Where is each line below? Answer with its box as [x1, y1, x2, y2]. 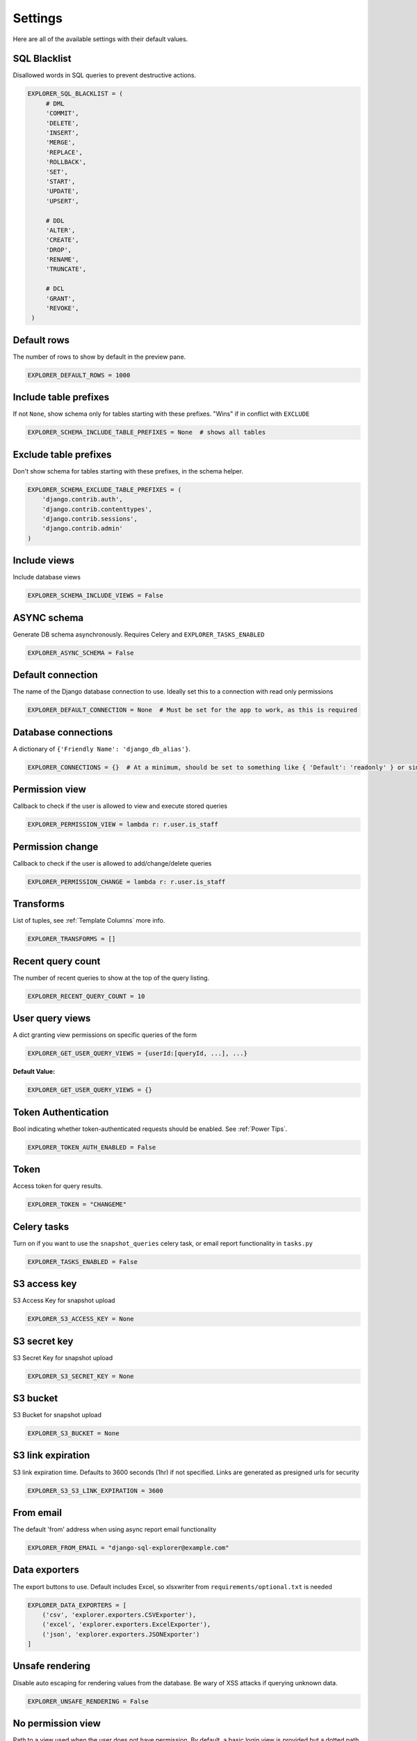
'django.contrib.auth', [42, 495, 123, 503]
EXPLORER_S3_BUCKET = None [27, 1430, 120, 1437]
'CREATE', [45, 236, 79, 244]
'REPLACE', [45, 148, 83, 156]
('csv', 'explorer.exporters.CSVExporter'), [42, 1611, 197, 1618]
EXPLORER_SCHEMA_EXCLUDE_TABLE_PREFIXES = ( [27, 485, 182, 494]
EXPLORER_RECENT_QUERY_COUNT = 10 [27, 992, 145, 1000]
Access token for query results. [13, 1182, 104, 1190]
